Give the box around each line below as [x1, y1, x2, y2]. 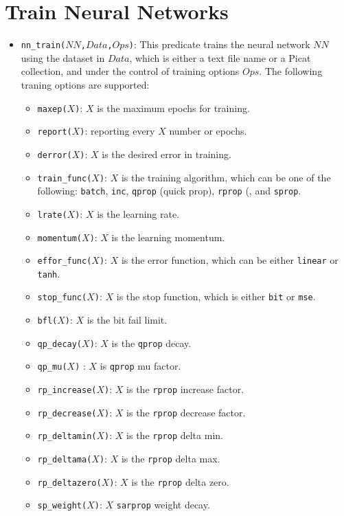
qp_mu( [37, 362, 67, 372]
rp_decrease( [37, 408, 97, 418]
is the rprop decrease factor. [126, 405, 246, 419]
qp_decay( [37, 339, 82, 349]
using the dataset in [21, 50, 105, 65]
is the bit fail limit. [87, 313, 168, 327]
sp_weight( [37, 501, 87, 511]
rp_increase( [37, 385, 97, 396]
